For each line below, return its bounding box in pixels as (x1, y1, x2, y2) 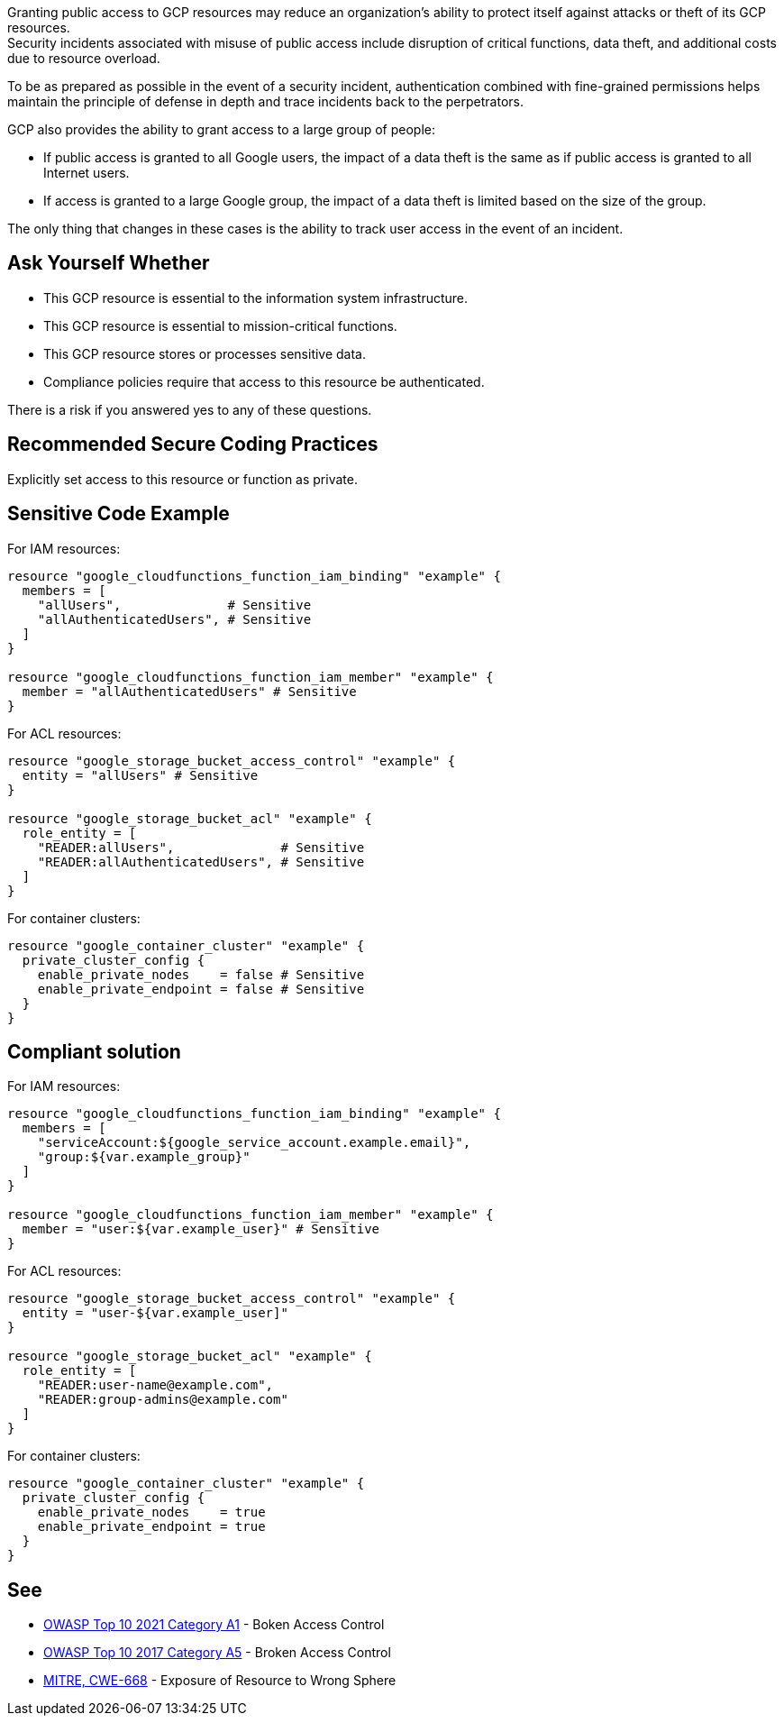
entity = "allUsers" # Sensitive (22, 767, 259, 783)
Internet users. (43, 165, 130, 180)
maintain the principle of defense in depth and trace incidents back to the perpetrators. (7, 94, 524, 109)
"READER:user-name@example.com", (37, 1378, 274, 1393)
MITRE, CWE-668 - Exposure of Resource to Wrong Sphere (43, 1673, 397, 1689)
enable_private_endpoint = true (37, 1519, 266, 1535)
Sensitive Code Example (7, 502, 230, 526)
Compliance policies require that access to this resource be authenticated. (43, 373, 485, 390)
